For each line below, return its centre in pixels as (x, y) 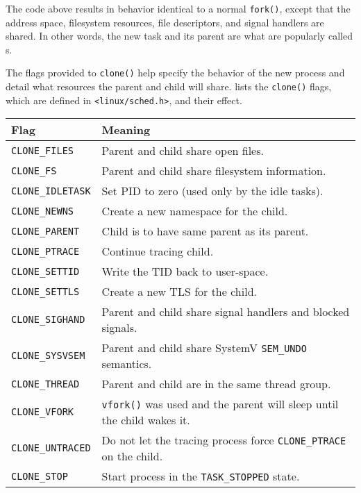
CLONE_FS (34, 170)
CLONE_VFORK (43, 412)
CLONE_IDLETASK (51, 191)
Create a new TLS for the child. (179, 292)
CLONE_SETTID (45, 271)
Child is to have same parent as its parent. (205, 231)
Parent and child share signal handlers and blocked (226, 312)
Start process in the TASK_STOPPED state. (201, 476)
